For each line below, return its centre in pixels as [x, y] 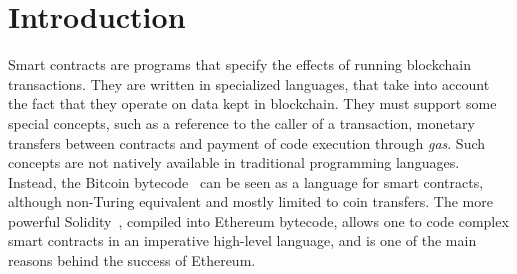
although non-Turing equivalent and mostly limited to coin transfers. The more [250, 201]
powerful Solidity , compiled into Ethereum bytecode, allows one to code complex [258, 220]
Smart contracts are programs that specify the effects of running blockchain [239, 64]
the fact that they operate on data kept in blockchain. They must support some [252, 103]
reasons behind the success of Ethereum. [132, 260]
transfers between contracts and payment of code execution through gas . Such [247, 142]
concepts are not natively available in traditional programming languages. [234, 162]
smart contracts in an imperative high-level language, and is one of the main [242, 240]
